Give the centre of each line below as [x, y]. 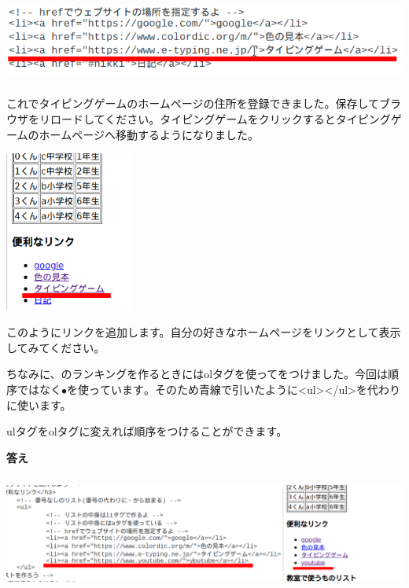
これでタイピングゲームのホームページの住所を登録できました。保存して [193, 103]
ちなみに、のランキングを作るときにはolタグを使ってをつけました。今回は [197, 374]
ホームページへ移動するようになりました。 [149, 134]
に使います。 [39, 404]
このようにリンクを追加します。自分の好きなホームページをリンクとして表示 [204, 332]
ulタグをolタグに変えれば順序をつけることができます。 [147, 431]
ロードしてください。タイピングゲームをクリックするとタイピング [220, 118]
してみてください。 [56, 347]
